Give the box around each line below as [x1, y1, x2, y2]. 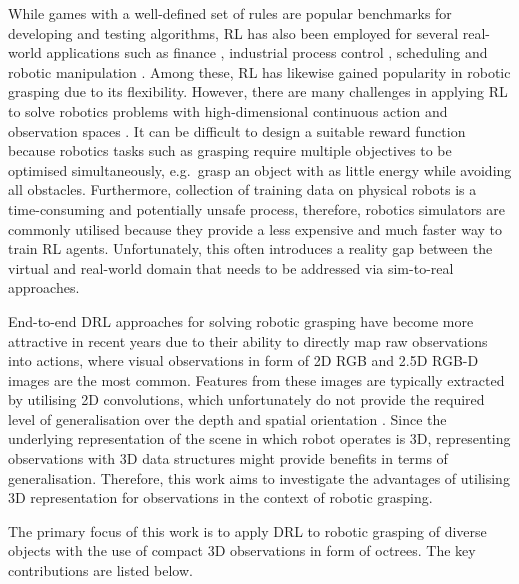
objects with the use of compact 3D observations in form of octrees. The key [8, 540, 476, 561]
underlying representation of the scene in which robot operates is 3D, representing [8, 428, 511, 449]
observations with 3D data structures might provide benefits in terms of [8, 448, 448, 469]
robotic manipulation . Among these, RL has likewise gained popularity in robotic [8, 61, 511, 82]
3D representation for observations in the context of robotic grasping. [8, 487, 433, 508]
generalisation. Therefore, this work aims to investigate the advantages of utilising [8, 467, 510, 488]
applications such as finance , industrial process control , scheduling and [46, 42, 488, 63]
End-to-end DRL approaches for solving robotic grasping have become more [8, 310, 474, 331]
